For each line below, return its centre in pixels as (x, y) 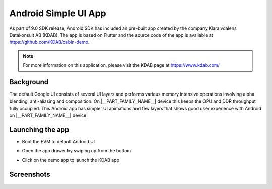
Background (29, 82)
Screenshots (30, 174)
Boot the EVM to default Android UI (58, 142)
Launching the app (39, 130)
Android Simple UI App (58, 13)
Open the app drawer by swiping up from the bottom (77, 151)
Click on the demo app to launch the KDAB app (71, 160)
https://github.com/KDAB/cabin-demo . (49, 42)
